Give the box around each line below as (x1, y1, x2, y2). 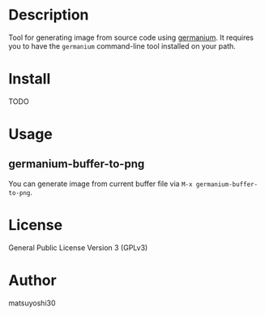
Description (8, 6, 89, 24)
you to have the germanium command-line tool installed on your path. (8, 41, 237, 50)
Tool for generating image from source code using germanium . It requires (8, 32, 254, 42)
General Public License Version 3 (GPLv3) (8, 242, 148, 253)
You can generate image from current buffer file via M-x (8, 179, 193, 188)
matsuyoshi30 (8, 298, 56, 308)
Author (8, 271, 57, 289)
